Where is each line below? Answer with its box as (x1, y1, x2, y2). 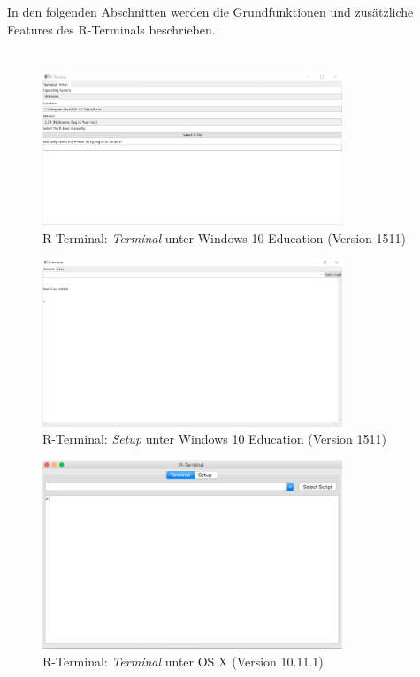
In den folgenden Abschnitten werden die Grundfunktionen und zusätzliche (7, 3, 414, 20)
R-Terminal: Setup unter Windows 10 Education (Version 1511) (42, 430, 386, 448)
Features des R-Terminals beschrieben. (7, 19, 216, 38)
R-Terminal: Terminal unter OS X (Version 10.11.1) (42, 651, 324, 670)
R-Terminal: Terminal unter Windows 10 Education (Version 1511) (42, 228, 407, 247)
